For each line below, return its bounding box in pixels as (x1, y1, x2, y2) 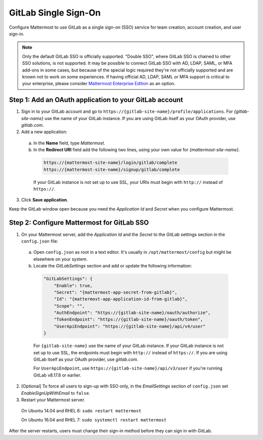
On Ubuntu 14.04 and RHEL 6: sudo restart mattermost (21, 408, 141, 414)
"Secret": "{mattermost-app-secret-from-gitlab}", (54, 289, 177, 295)
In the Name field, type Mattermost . (33, 140, 106, 146)
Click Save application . (21, 197, 68, 203)
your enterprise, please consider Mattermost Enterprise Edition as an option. (22, 81, 176, 87)
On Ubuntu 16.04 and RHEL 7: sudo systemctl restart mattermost (21, 417, 167, 422)
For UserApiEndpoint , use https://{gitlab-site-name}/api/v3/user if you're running (33, 365, 223, 371)
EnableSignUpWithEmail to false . (21, 390, 90, 396)
